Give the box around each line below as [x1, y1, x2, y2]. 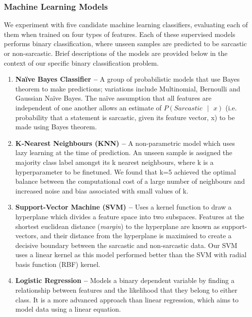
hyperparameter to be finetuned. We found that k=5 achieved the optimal [15, 166, 236, 176]
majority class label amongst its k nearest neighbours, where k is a [15, 157, 214, 167]
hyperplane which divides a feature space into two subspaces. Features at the [15, 211, 244, 221]
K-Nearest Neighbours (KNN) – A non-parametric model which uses [15, 138, 235, 148]
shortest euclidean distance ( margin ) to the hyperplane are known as [15, 221, 220, 231]
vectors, [15, 230, 38, 241]
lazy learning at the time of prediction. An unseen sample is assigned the [15, 147, 233, 158]
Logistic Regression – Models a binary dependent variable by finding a [15, 275, 235, 285]
